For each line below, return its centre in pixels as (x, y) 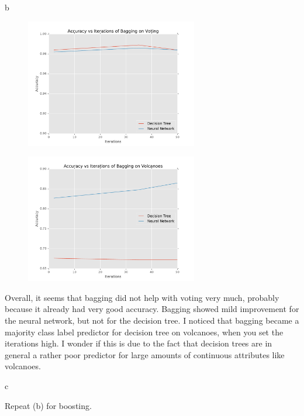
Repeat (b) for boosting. (48, 405)
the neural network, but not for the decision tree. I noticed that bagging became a (152, 320)
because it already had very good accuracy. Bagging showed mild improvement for (152, 309)
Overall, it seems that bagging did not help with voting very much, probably (142, 297)
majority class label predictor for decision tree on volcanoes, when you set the (144, 332)
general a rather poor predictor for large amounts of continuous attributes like (145, 354)
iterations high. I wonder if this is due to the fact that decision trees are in (139, 343)
